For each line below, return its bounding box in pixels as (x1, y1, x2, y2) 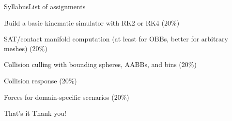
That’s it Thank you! (4, 108, 66, 118)
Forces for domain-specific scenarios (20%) (4, 92, 129, 102)
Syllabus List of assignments (4, 1, 86, 11)
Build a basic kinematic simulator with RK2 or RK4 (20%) (4, 17, 180, 27)
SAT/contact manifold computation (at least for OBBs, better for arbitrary (4, 34, 228, 44)
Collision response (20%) (4, 75, 77, 85)
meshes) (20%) (4, 43, 47, 53)
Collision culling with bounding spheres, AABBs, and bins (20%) (4, 59, 197, 69)
